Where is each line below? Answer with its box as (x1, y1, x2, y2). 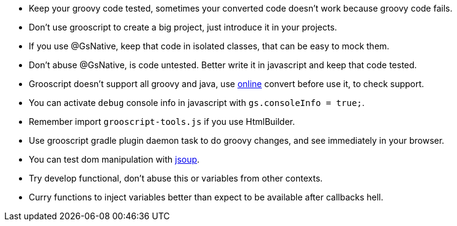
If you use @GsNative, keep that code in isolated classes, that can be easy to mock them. (29, 41, 390, 51)
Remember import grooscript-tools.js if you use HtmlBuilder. (29, 116, 295, 127)
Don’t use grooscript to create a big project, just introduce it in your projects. (29, 22, 337, 32)
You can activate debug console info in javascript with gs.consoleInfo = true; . (29, 97, 365, 108)
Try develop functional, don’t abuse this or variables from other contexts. (29, 173, 323, 183)
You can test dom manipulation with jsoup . (29, 154, 200, 164)
